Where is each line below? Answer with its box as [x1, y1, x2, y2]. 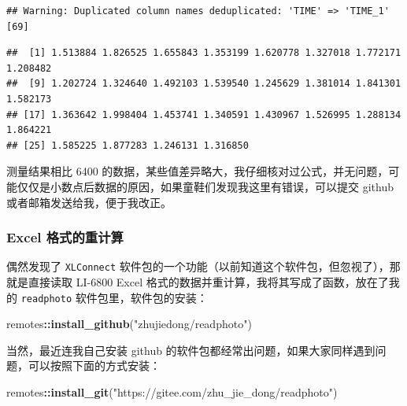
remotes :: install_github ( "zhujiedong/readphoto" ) [6, 316, 252, 332]
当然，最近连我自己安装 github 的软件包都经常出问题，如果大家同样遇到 [6, 341, 376, 358]
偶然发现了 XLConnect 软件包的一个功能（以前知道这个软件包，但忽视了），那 [6, 258, 401, 275]
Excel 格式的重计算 [6, 227, 124, 247]
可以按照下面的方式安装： [28, 357, 161, 374]
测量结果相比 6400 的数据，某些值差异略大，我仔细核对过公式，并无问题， [6, 163, 389, 179]
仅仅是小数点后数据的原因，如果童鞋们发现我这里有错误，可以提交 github [17, 178, 394, 194]
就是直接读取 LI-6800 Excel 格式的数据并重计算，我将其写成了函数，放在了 [6, 274, 389, 290]
